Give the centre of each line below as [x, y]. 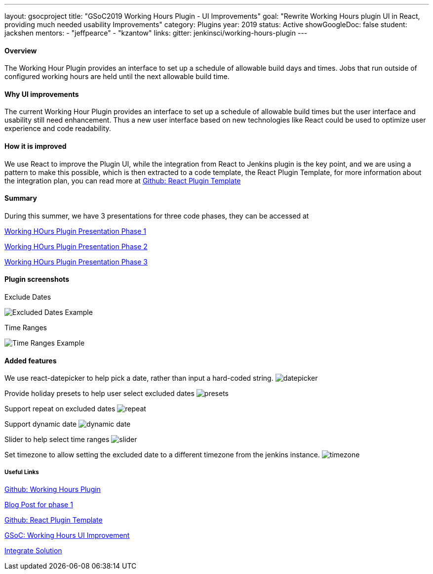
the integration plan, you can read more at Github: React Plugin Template [123, 180]
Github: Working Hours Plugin [53, 489]
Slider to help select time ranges [57, 440]
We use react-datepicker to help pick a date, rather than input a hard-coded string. [139, 378]
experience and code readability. [58, 129]
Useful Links [22, 472]
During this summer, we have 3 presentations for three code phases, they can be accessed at [157, 216]
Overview [21, 50]
